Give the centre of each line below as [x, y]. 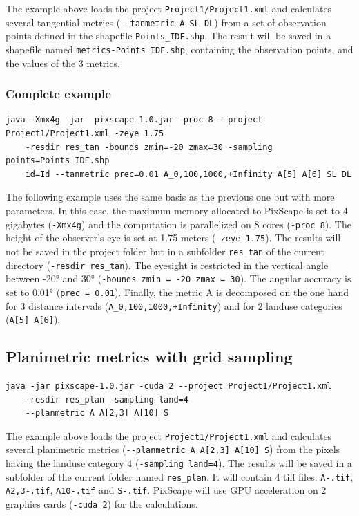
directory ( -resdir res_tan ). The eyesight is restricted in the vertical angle [167, 265]
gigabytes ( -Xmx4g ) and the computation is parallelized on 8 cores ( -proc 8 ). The [178, 224]
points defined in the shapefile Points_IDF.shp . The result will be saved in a [168, 36]
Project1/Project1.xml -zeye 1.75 [85, 134]
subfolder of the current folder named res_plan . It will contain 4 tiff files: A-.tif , [179, 476]
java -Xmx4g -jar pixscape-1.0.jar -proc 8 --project [134, 120]
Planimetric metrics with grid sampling [149, 357]
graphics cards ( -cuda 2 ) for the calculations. [102, 504]
